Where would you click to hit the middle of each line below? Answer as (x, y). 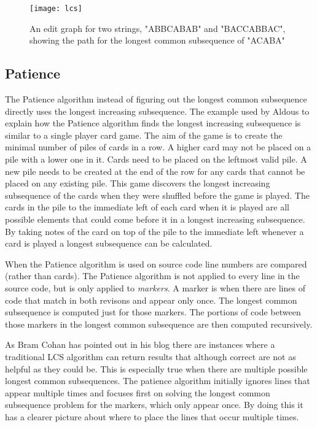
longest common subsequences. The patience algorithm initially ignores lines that (158, 381)
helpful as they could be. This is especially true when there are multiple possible (156, 368)
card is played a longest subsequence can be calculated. (109, 243)
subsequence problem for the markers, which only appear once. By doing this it (154, 405)
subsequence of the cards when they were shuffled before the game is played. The (157, 195)
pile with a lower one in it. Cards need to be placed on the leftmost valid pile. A (156, 159)
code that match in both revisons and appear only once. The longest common (151, 300)
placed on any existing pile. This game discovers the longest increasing (138, 183)
